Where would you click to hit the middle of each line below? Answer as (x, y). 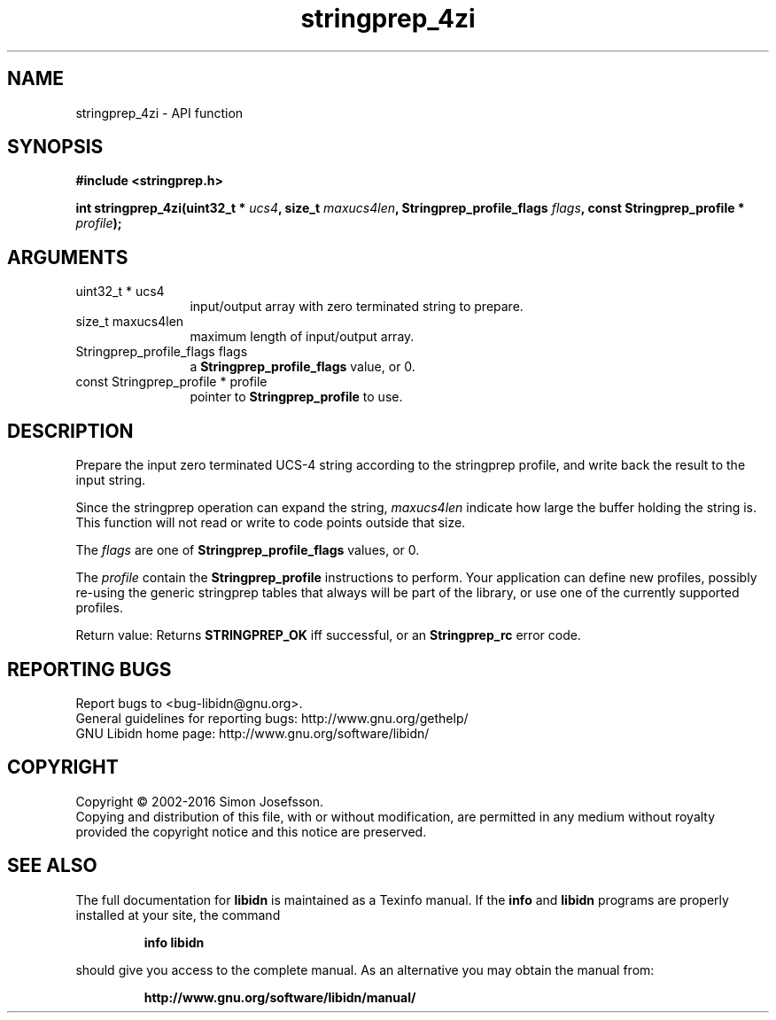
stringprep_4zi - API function (159, 113)
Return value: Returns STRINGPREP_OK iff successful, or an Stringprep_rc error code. (328, 635)
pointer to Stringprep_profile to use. (296, 397)
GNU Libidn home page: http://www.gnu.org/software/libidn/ (252, 733)
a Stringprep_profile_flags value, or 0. (303, 367)
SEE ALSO (52, 866)
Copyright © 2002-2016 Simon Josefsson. (200, 801)
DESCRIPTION (70, 431)
